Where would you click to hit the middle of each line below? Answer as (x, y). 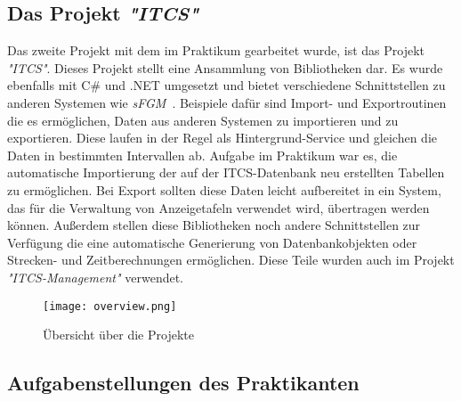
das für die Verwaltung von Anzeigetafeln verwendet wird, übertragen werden (218, 207)
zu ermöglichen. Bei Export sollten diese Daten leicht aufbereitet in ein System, (224, 189)
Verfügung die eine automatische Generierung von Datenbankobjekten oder (212, 242)
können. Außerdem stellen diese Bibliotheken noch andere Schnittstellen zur (214, 225)
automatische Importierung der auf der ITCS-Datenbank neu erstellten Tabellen (226, 172)
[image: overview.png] (110, 306)
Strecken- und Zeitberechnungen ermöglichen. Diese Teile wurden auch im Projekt (231, 260)
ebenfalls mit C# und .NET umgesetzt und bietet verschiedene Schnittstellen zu (226, 85)
